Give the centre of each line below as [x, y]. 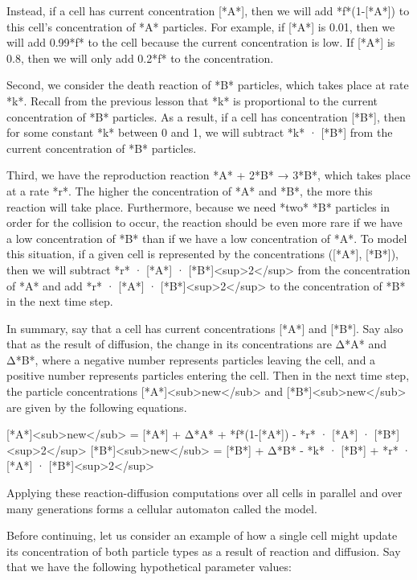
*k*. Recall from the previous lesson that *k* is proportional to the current [192, 100]
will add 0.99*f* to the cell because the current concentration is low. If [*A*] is [201, 42]
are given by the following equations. [97, 407]
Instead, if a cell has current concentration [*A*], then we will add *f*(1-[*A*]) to [208, 10]
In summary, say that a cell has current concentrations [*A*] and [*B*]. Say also [205, 328]
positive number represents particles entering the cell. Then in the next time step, [208, 375]
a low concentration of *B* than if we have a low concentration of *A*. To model [207, 238]
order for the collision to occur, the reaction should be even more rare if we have [204, 222]
